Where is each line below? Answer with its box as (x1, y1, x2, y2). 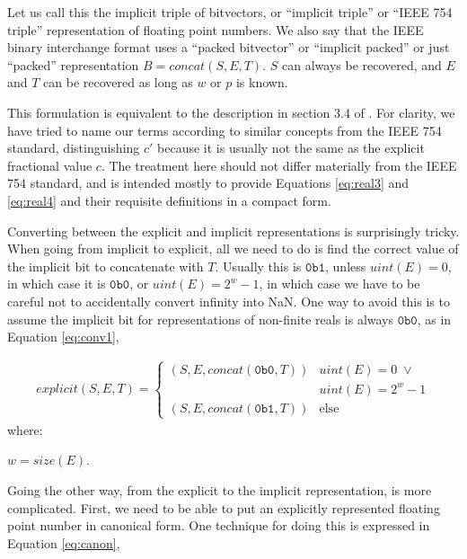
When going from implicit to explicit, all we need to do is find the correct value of (7, 239, 459, 258)
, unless (325, 256, 366, 275)
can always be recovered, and (282, 55, 442, 74)
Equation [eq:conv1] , (7, 327, 119, 346)
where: (7, 420, 43, 439)
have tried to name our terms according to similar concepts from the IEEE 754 (7, 120, 442, 139)
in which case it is (7, 274, 106, 293)
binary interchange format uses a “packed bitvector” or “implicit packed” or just (7, 38, 450, 57)
